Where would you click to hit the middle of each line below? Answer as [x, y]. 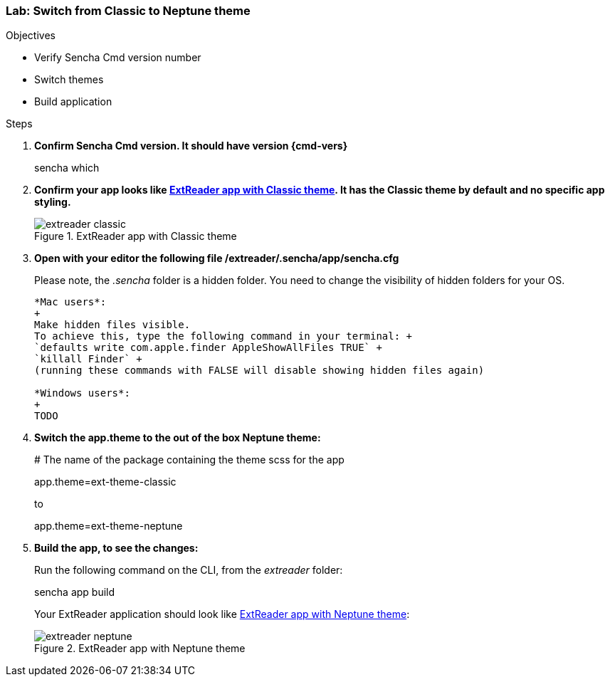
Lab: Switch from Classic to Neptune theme [128, 11]
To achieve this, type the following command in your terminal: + [224, 336]
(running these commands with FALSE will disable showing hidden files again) [259, 371]
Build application [73, 102]
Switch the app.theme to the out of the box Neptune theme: [178, 438]
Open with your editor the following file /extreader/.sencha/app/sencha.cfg [217, 258]
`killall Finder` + [88, 359]
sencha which [67, 168]
